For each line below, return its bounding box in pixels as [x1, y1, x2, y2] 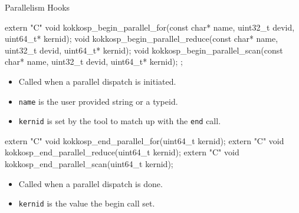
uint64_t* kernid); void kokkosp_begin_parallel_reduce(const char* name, [5, 32, 278, 45]
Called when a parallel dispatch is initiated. [18, 75, 176, 87]
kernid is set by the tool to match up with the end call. [18, 115, 221, 127]
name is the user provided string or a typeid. [18, 95, 178, 107]
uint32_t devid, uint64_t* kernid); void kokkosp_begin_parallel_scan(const [5, 44, 283, 56]
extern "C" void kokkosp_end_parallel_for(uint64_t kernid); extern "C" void [5, 134, 284, 147]
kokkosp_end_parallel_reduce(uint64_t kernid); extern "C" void [5, 146, 239, 158]
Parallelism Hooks [5, 1, 70, 13]
